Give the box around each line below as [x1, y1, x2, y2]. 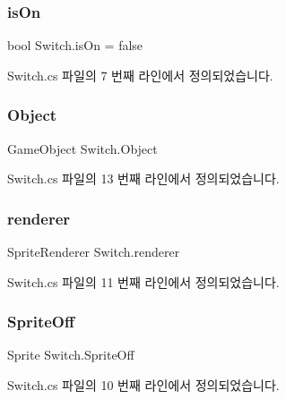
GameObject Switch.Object [7, 139, 158, 157]
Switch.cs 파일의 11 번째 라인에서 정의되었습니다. [7, 272, 280, 291]
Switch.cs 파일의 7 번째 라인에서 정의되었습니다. [7, 65, 273, 84]
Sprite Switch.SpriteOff [7, 345, 134, 364]
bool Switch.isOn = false [7, 36, 143, 55]
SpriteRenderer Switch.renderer [7, 242, 180, 261]
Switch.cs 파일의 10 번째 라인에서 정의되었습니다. [7, 376, 280, 395]
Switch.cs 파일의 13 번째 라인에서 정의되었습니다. [7, 169, 280, 188]
